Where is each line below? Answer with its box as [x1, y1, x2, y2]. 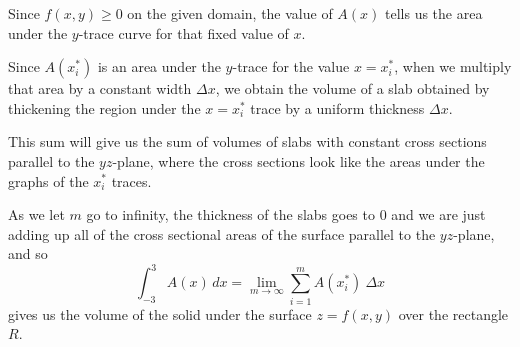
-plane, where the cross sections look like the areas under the [112, 150, 485, 171]
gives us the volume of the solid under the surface [8, 303, 312, 324]
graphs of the [8, 170, 89, 191]
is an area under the [97, 56, 221, 77]
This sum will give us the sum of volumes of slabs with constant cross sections [8, 131, 487, 152]
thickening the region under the [8, 97, 201, 118]
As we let [8, 204, 65, 225]
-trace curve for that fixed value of [78, 22, 289, 43]
